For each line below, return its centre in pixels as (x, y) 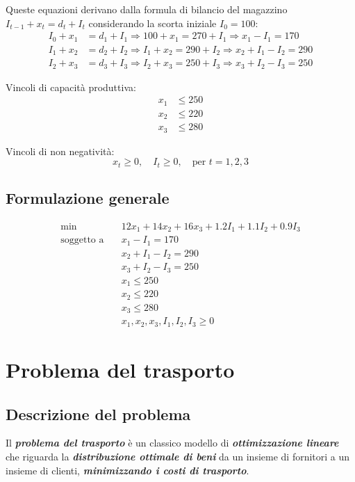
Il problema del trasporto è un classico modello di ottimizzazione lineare (172, 443)
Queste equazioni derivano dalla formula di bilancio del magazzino (147, 9)
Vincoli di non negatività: (60, 151)
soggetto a (82, 240)
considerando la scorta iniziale (152, 23)
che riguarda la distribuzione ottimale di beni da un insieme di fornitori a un (178, 456)
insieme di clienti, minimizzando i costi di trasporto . (127, 470)
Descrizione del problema (98, 413)
